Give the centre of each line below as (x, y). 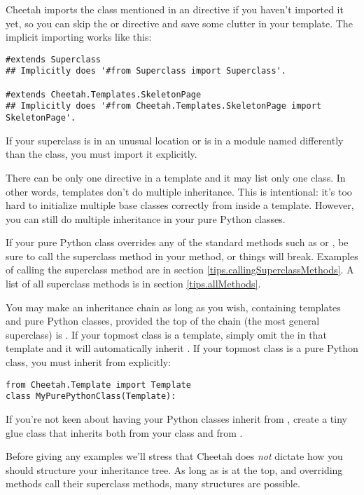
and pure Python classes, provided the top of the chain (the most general (163, 321)
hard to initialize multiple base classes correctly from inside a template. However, (180, 205)
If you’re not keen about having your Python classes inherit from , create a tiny (176, 418)
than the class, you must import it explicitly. (101, 154)
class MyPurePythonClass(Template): (91, 396)
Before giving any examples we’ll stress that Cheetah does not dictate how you (174, 456)
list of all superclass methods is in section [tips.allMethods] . (133, 284)
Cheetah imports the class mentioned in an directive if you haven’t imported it (175, 9)
